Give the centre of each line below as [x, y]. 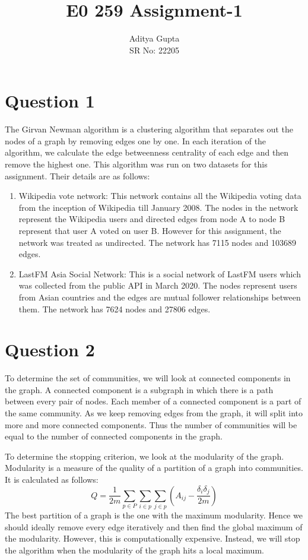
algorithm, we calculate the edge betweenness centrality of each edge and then [147, 152]
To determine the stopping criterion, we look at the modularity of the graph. [145, 456]
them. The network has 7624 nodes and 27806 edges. [115, 309]
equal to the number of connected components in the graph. [114, 436]
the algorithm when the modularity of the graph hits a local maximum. [134, 550]
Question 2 [50, 349]
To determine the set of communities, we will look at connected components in [148, 378]
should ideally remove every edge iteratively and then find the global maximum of [154, 526]
